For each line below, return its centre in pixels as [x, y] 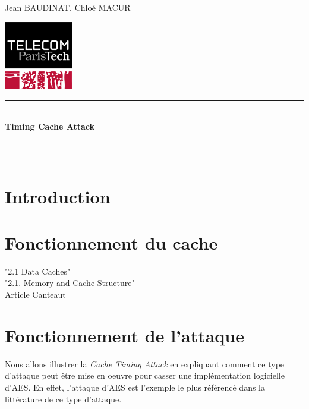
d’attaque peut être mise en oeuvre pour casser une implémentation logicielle [145, 375]
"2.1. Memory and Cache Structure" [70, 283]
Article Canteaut [35, 295]
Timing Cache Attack [50, 126]
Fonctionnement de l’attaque [125, 335]
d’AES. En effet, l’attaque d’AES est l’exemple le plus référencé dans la [135, 387]
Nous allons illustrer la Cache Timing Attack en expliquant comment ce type [145, 364]
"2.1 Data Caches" [38, 271]
